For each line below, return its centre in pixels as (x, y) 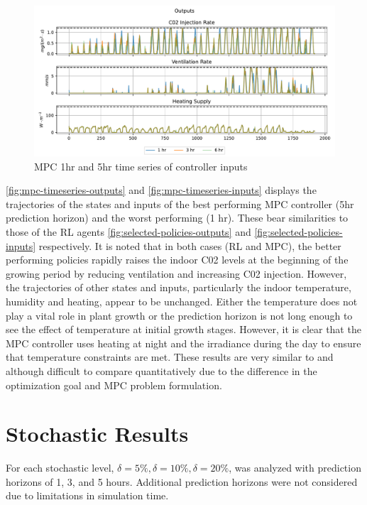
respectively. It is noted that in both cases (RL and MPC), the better (190, 245)
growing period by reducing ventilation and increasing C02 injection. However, (176, 273)
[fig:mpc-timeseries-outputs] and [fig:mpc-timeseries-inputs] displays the (161, 190)
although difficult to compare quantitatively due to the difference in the (161, 370)
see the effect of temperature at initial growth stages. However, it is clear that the (183, 329)
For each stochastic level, (60, 468)
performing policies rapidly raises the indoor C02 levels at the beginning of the (177, 260)
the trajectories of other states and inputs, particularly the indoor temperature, (179, 287)
